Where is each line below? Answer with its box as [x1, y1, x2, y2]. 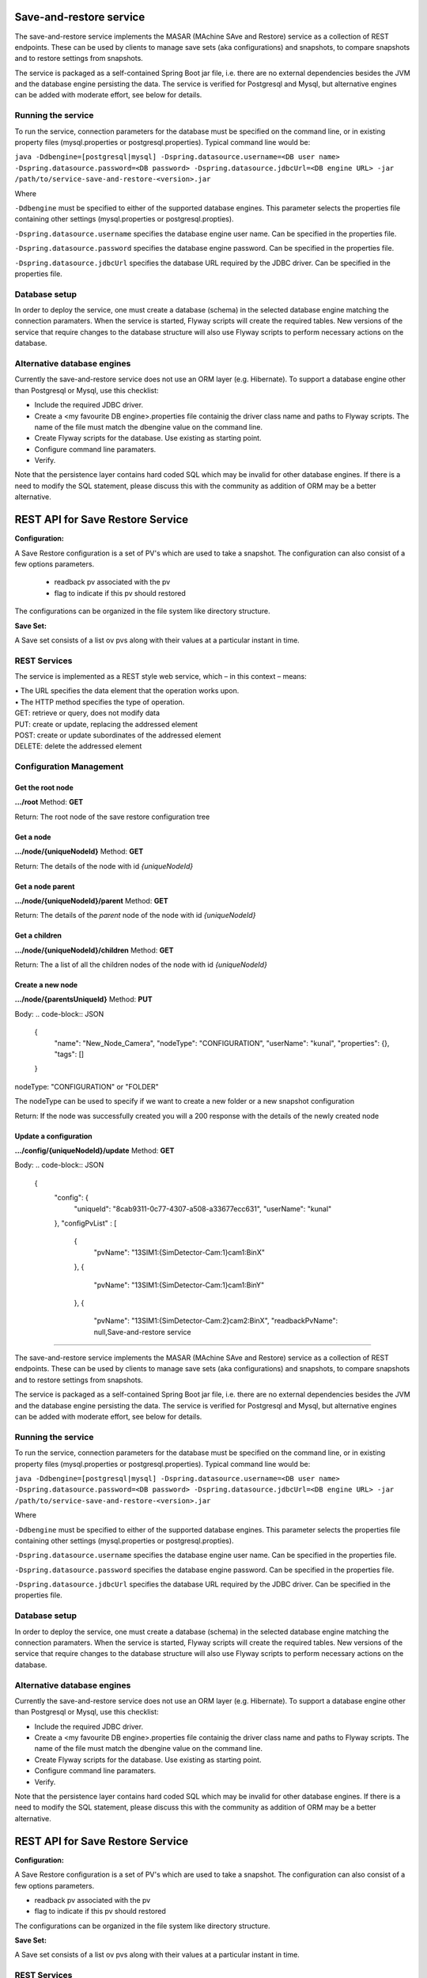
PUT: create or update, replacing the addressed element [14, 719, 198, 729]
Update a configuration [14, 1131, 93, 1141]
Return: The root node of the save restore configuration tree [14, 812, 210, 821]
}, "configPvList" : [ [54, 1218, 117, 1228]
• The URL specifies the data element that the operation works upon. [14, 686, 240, 695]
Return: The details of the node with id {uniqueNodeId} [14, 861, 194, 870]
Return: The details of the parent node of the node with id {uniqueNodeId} [14, 911, 256, 920]
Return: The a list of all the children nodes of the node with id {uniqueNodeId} [14, 960, 268, 969]
